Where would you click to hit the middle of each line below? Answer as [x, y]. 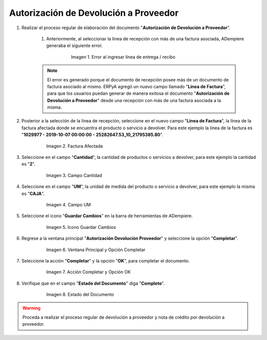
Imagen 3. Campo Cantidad [74, 175]
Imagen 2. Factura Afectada [75, 146]
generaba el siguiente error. [74, 46]
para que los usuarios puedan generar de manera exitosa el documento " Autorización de [138, 93]
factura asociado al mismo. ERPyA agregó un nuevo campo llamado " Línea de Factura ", [136, 86]
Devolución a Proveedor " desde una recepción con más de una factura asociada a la [134, 100]
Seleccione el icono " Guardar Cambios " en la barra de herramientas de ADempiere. [107, 216]
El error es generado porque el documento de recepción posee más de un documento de [138, 79]
